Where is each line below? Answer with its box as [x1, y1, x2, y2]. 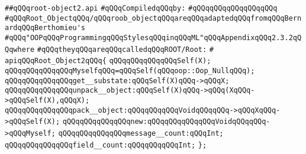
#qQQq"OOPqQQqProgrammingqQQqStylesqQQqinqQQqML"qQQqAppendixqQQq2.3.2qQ [5, 33, 302, 42]
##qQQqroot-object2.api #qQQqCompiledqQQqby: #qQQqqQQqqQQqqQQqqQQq [5, 4, 278, 12]
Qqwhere [5, 45, 35, 54]
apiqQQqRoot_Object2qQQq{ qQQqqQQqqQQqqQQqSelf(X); [5, 57, 211, 65]
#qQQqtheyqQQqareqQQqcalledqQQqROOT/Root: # [37, 45, 214, 54]
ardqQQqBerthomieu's [5, 24, 86, 32]
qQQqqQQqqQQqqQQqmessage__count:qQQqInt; [58, 129, 224, 137]
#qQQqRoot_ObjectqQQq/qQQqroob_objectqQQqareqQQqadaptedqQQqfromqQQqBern [5, 14, 302, 22]
